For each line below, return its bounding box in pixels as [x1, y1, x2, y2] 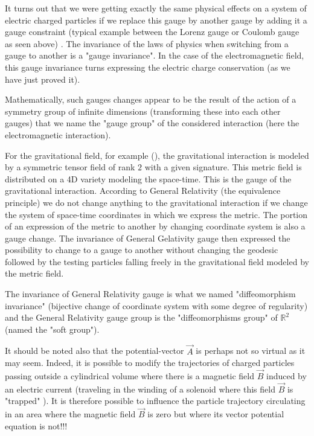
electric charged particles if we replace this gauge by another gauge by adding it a [5, 13, 307, 26]
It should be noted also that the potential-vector [5, 344, 184, 357]
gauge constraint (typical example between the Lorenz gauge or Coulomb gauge [5, 25, 300, 38]
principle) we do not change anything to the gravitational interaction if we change [5, 196, 308, 208]
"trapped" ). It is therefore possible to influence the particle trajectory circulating [5, 394, 306, 407]
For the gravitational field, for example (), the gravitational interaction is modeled [5, 149, 309, 161]
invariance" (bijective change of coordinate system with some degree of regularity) [5, 299, 308, 312]
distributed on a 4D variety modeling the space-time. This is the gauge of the [5, 172, 292, 185]
